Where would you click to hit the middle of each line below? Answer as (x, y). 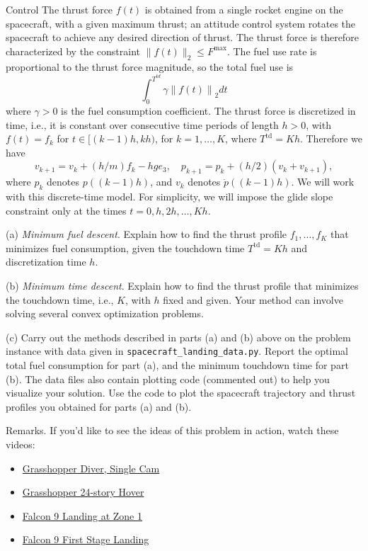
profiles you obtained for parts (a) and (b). (99, 406)
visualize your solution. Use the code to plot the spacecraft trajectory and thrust (181, 393)
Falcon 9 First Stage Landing (86, 539)
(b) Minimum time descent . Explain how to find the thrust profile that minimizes (182, 285)
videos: (21, 444)
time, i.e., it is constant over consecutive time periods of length (142, 124)
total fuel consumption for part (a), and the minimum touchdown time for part (177, 365)
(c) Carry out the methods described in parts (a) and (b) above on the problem (178, 337)
